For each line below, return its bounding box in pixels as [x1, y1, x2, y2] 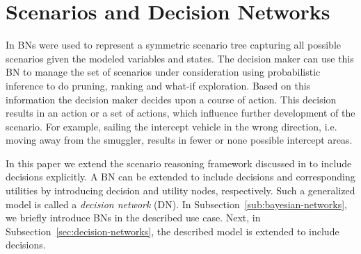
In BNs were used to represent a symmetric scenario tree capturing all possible [6, 37, 341, 52]
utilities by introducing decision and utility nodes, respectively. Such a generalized [6, 183, 355, 198]
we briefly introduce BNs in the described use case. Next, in [6, 210, 261, 225]
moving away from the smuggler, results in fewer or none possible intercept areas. [6, 133, 353, 147]
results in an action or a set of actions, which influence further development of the [6, 105, 355, 120]
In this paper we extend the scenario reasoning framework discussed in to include [6, 155, 352, 170]
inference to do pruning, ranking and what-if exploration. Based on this [6, 78, 311, 92]
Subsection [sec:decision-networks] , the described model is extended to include [6, 223, 339, 238]
